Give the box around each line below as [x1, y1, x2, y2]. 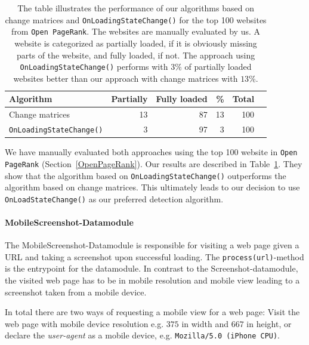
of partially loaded [184, 60, 252, 73]
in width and [181, 317, 229, 329]
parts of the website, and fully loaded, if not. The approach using [16, 48, 255, 61]
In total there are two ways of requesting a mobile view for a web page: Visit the [5, 306, 300, 318]
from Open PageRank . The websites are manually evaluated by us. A [11, 25, 261, 38]
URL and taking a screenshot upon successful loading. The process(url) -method [5, 250, 304, 263]
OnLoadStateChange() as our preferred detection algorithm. [5, 192, 224, 205]
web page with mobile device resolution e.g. [5, 317, 164, 329]
